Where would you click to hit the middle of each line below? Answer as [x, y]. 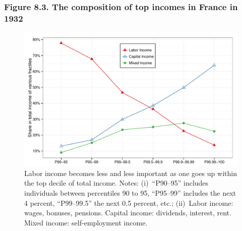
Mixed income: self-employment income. [86, 222]
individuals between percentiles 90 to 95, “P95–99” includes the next [130, 192]
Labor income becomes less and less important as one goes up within [131, 173]
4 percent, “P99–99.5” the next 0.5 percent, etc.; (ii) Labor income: [129, 203]
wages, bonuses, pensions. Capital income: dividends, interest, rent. [128, 213]
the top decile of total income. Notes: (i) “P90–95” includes [116, 183]
